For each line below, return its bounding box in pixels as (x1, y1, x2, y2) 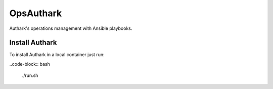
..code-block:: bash (9, 61, 50, 67)
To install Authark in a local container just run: (9, 52, 105, 58)
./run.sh (22, 72, 38, 78)
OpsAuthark (9, 8, 62, 19)
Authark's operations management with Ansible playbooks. (9, 25, 132, 31)
